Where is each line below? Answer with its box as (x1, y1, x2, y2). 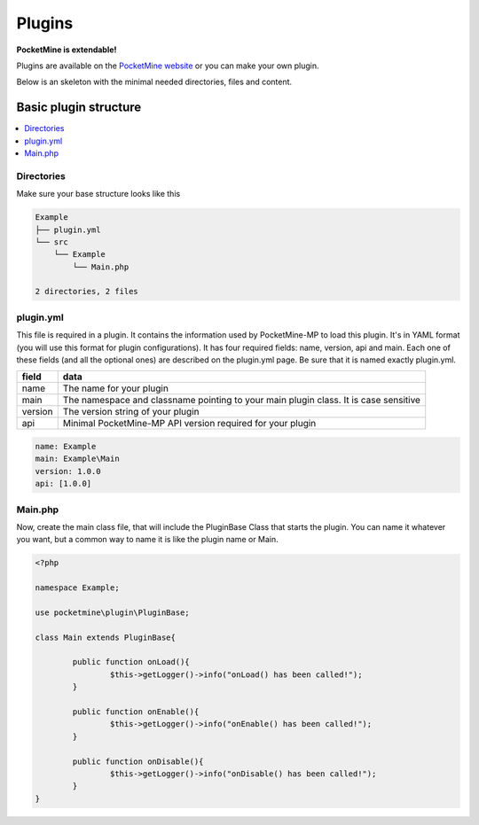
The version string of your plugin (62, 406, 200, 418)
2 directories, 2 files (35, 286, 139, 297)
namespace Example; (35, 583, 120, 593)
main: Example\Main (35, 454, 120, 464)
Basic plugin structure (16, 100, 142, 115)
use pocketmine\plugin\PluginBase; (35, 607, 190, 618)
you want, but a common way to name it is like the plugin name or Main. (16, 534, 279, 545)
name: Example (35, 441, 97, 451)
